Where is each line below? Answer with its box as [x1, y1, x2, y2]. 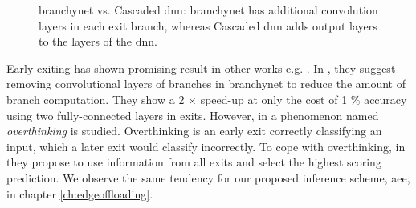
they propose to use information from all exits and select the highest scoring [6, 154, 381, 170]
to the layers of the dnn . [39, 33, 157, 50]
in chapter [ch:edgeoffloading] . [6, 185, 153, 202]
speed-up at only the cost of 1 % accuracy [200, 90, 407, 107]
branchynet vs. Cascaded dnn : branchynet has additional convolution [39, 2, 378, 18]
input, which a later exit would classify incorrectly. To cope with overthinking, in [6, 138, 406, 154]
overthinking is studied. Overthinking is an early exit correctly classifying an [6, 122, 382, 139]
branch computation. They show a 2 [6, 90, 185, 107]
